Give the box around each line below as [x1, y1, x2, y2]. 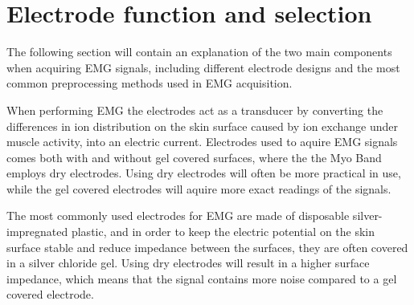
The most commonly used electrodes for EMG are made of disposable [6, 207, 350, 224]
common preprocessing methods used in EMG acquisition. [6, 75, 293, 91]
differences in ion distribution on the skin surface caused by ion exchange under [6, 117, 399, 134]
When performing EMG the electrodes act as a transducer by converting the [6, 101, 383, 118]
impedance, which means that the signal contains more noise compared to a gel [6, 270, 397, 287]
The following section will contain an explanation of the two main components [6, 43, 392, 60]
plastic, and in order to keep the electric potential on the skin [71, 223, 375, 240]
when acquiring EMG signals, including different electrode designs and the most [6, 59, 400, 75]
